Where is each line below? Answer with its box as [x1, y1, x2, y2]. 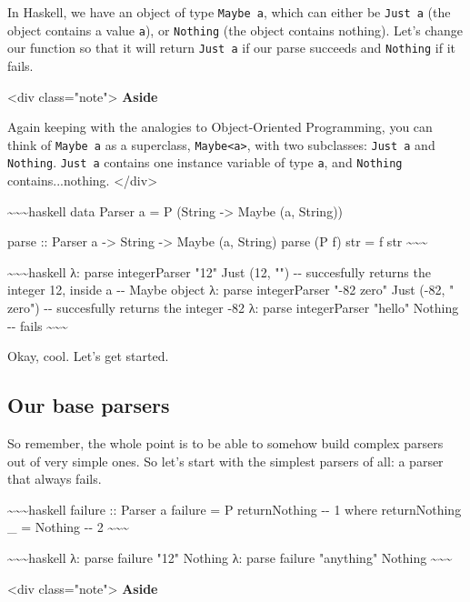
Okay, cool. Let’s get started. [7, 346, 169, 366]
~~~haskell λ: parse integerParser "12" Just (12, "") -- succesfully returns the [7, 262, 431, 281]
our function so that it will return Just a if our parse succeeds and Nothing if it [7, 38, 456, 57]
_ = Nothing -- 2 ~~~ [7, 517, 129, 537]
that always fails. [7, 469, 102, 488]
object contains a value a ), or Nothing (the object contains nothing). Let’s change [7, 20, 464, 39]
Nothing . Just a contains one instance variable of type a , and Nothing [7, 153, 403, 172]
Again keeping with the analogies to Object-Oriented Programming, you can [7, 117, 433, 136]
